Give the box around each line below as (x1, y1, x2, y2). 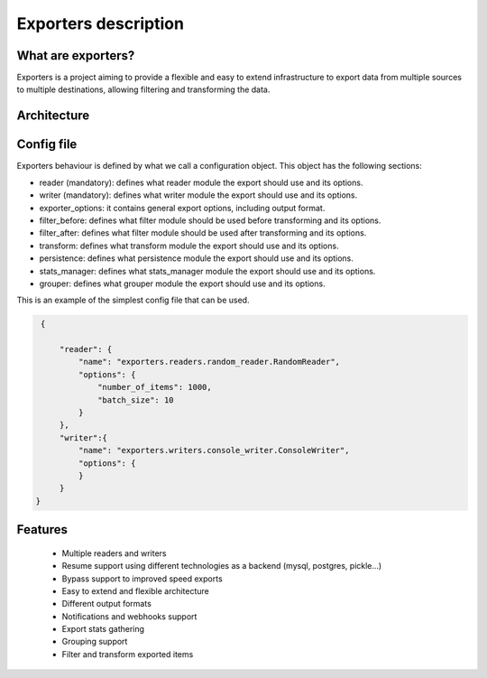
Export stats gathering (61, 624, 144, 635)
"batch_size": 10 (97, 395, 175, 405)
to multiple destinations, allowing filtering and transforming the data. (16, 84, 271, 95)
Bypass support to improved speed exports (61, 573, 223, 584)
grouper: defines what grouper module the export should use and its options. (39, 278, 326, 289)
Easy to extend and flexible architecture (61, 585, 209, 596)
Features (16, 522, 68, 537)
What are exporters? (16, 48, 135, 63)
